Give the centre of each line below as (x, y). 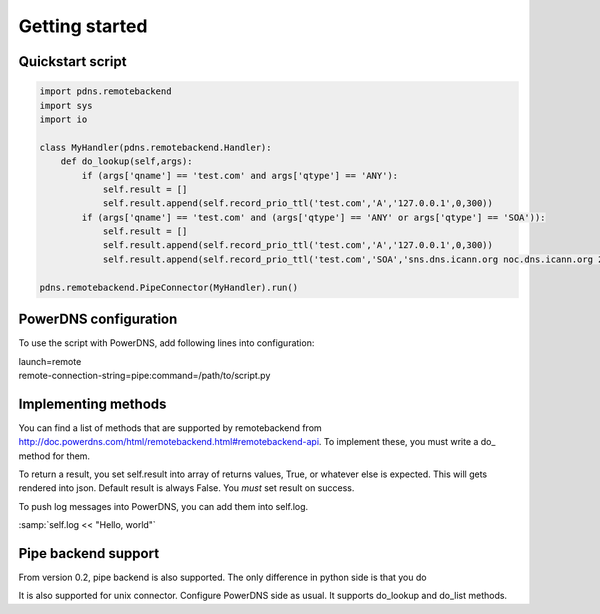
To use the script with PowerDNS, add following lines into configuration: (166, 343)
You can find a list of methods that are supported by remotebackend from (170, 427)
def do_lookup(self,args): (127, 161)
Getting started (83, 26)
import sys (66, 105)
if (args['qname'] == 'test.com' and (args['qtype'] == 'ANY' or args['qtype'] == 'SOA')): (313, 217)
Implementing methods (92, 403)
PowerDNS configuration (98, 319)
